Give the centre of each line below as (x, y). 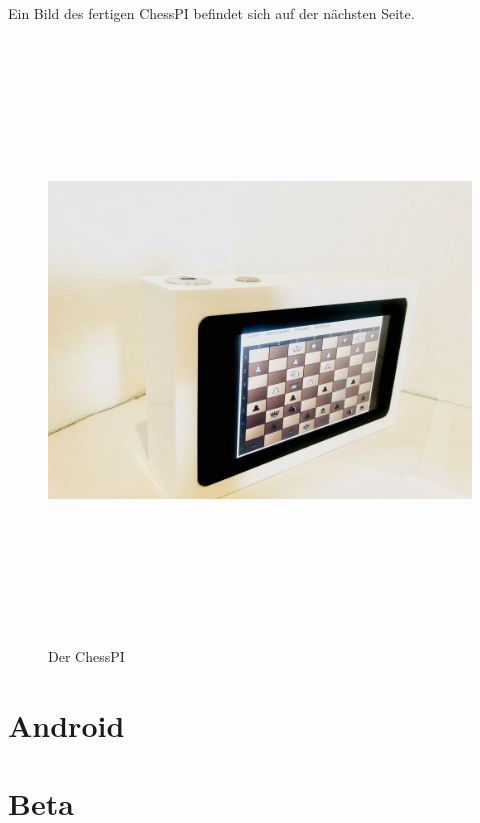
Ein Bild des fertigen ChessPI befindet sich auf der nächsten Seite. (211, 13)
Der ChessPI (86, 655)
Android (66, 724)
